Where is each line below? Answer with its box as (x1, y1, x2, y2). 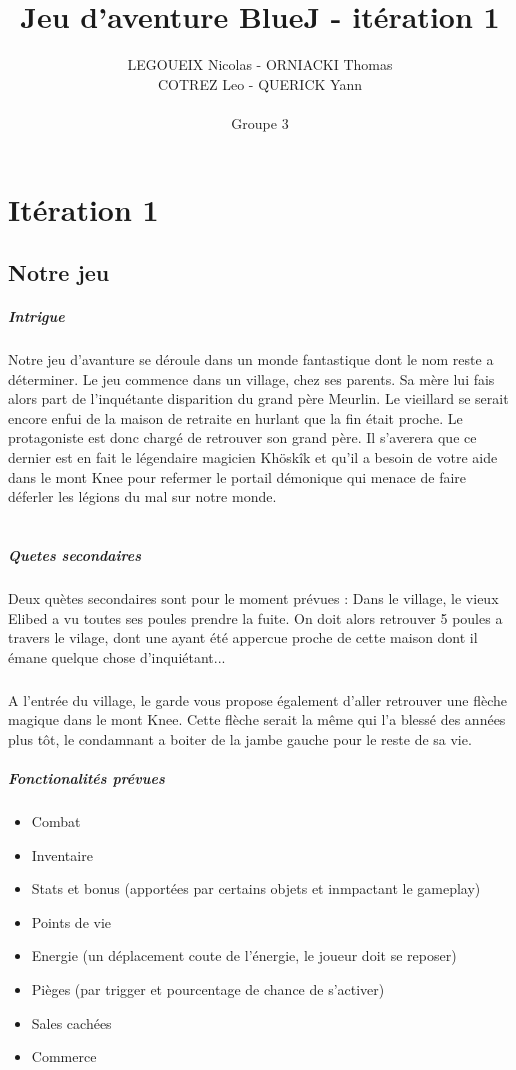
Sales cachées (31, 1012, 112, 1033)
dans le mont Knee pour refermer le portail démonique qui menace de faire (8, 466, 467, 487)
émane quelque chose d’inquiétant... (8, 646, 226, 667)
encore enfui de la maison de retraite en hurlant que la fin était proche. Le (8, 407, 463, 428)
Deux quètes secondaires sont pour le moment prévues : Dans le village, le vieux (8, 587, 499, 608)
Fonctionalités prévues (8, 768, 165, 789)
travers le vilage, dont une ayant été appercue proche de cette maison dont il (8, 627, 478, 648)
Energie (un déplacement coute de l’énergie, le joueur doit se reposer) (31, 945, 457, 966)
